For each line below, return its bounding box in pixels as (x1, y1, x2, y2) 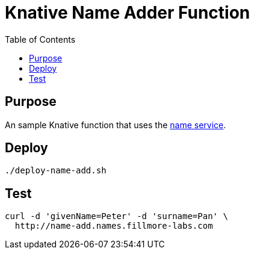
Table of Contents (5, 34, 76, 45)
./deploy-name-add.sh (5, 166, 107, 176)
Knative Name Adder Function (5, 2, 250, 23)
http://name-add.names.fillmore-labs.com (14, 221, 213, 231)
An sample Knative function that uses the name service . (5, 119, 226, 130)
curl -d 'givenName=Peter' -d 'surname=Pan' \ (5, 211, 228, 221)
